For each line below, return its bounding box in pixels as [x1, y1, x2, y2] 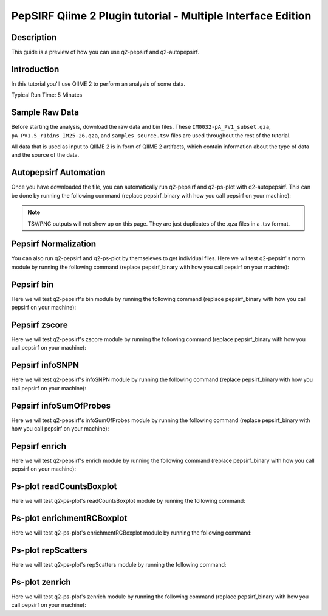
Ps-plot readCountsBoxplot [11, 481, 117, 492]
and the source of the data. [11, 151, 80, 159]
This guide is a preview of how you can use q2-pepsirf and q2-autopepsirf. [11, 49, 200, 56]
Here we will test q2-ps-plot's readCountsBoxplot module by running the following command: [11, 497, 245, 505]
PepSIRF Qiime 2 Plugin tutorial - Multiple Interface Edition [11, 9, 312, 22]
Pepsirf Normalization [11, 239, 97, 249]
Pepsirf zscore [11, 319, 68, 330]
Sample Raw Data [11, 107, 79, 118]
